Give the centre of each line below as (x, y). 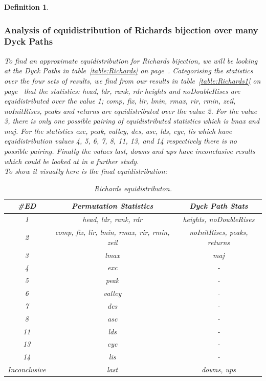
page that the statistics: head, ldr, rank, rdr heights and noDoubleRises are (122, 91)
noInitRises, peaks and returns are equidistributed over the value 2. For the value (131, 111)
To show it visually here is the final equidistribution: (86, 171)
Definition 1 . (27, 7)
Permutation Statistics (113, 206)
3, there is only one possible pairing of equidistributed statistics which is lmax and (132, 121)
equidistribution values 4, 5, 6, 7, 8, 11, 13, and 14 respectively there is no (121, 141)
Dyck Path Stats (219, 206)
